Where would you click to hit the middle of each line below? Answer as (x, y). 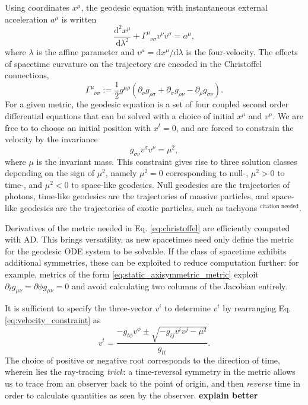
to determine (188, 308)
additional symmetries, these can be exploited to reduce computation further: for (152, 262)
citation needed (279, 206)
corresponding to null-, (207, 173)
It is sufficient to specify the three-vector (79, 308)
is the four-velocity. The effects (242, 52)
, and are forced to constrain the (235, 127)
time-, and (23, 184)
